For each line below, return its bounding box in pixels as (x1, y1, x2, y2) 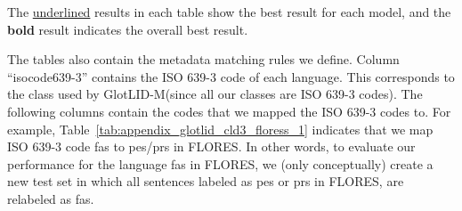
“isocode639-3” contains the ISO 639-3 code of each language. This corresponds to (7, 67, 455, 85)
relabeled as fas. (7, 189, 94, 207)
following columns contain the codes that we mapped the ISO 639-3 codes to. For (7, 101, 451, 120)
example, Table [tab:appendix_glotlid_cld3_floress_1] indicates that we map (7, 119, 434, 138)
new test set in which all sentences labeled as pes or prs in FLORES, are (7, 172, 404, 191)
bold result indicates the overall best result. (7, 20, 248, 38)
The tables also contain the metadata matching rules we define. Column (7, 50, 400, 69)
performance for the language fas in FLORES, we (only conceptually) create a (7, 154, 434, 173)
